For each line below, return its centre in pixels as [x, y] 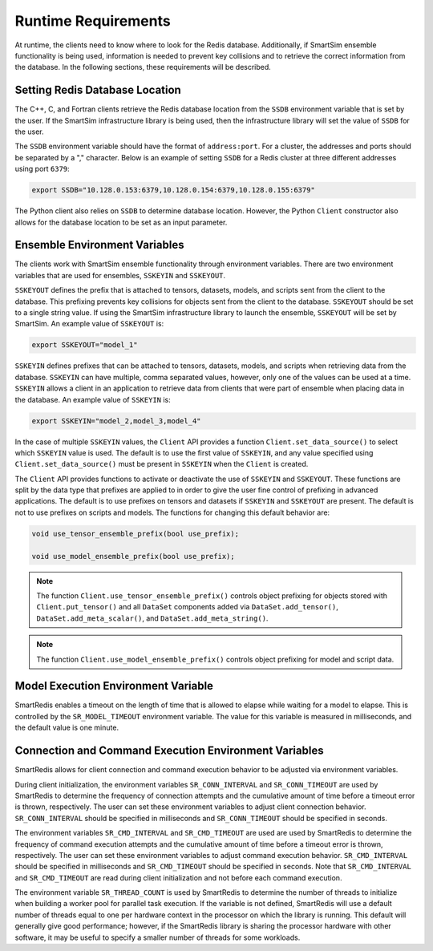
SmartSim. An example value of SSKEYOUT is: [89, 324]
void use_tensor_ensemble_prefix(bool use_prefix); [136, 534]
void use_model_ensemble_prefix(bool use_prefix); [134, 556]
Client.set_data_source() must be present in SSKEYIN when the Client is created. [162, 464]
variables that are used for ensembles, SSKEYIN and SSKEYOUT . [120, 275]
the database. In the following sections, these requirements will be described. [143, 67]
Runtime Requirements [93, 21]
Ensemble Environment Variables [99, 245]
